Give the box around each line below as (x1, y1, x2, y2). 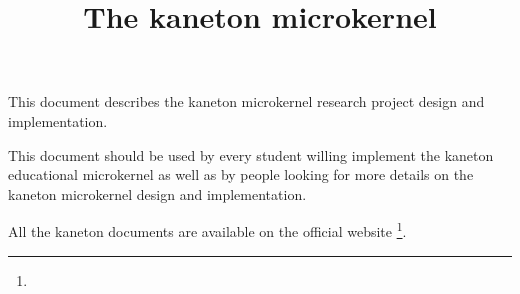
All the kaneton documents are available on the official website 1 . (8, 218, 407, 241)
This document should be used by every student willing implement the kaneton (8, 144, 494, 165)
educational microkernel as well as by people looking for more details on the (8, 164, 474, 185)
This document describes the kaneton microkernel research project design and (8, 91, 485, 112)
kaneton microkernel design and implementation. (8, 183, 307, 204)
